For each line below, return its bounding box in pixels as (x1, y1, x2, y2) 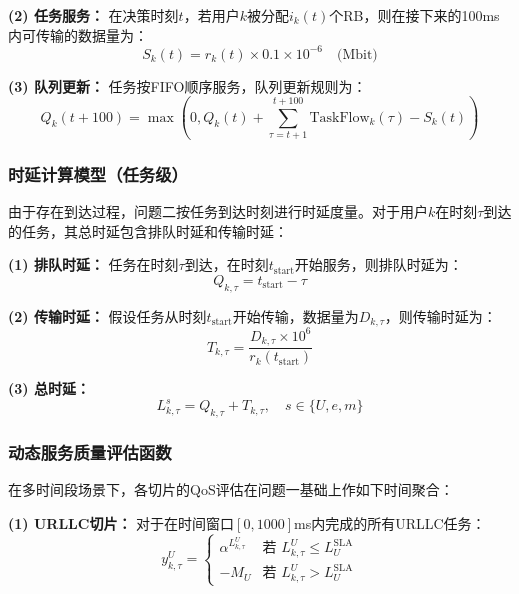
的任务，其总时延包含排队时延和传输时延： (8, 220, 288, 241)
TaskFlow (309, 110, 370, 125)
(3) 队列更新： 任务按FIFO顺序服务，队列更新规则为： (8, 75, 367, 96)
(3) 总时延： (8, 378, 90, 399)
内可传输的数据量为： (8, 24, 148, 45)
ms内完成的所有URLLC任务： (293, 512, 486, 533)
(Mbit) (336, 47, 378, 62)
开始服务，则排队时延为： (294, 254, 463, 275)
